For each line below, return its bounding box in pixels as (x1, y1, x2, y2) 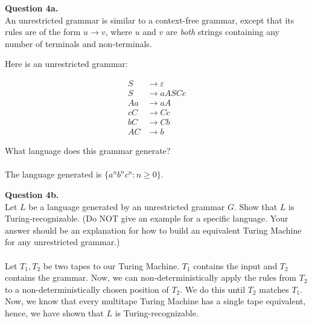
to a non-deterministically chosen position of (5, 283, 169, 295)
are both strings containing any (166, 25, 279, 38)
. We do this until (180, 283, 246, 295)
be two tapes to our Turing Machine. (43, 259, 180, 272)
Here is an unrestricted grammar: (5, 57, 128, 70)
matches (259, 283, 289, 295)
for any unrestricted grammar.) (5, 235, 120, 248)
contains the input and (193, 259, 278, 272)
